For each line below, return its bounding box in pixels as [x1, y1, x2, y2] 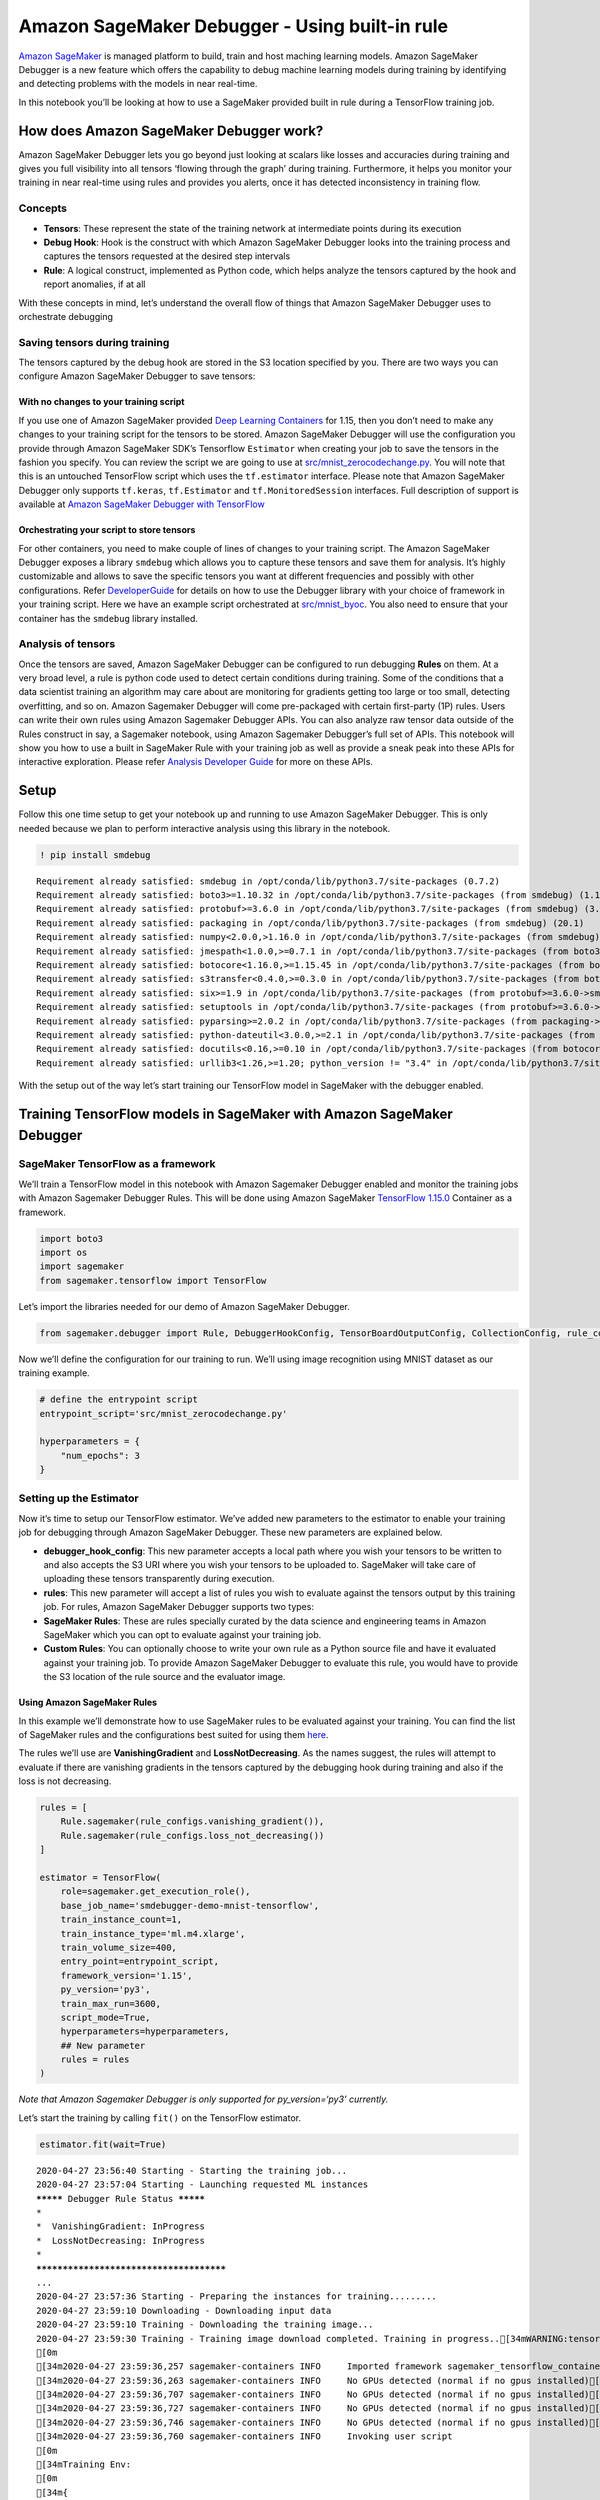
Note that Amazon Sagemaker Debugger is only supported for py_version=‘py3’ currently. [18, 2093, 389, 2105]
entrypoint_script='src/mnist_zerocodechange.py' [39, 1408, 288, 1419]
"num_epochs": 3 [60, 1450, 140, 1461]
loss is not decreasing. [18, 1775, 112, 1787]
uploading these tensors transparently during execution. [43, 1573, 275, 1585]
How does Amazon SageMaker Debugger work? [18, 122, 324, 139]
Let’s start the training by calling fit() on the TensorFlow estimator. [18, 2111, 302, 2124]
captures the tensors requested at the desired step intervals [43, 250, 291, 262]
